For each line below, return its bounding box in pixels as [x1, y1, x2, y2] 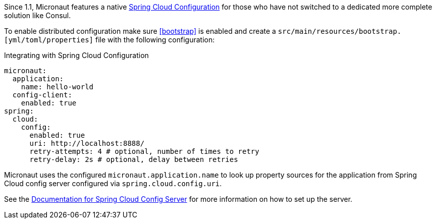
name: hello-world [21, 83, 94, 91]
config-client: [12, 91, 72, 99]
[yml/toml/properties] [4, 36, 94, 44]
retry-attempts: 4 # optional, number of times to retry [29, 147, 259, 155]
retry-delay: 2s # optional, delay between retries [29, 155, 238, 163]
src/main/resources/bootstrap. [278, 27, 402, 35]
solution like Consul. [4, 11, 71, 20]
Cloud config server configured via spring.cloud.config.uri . [4, 179, 222, 188]
